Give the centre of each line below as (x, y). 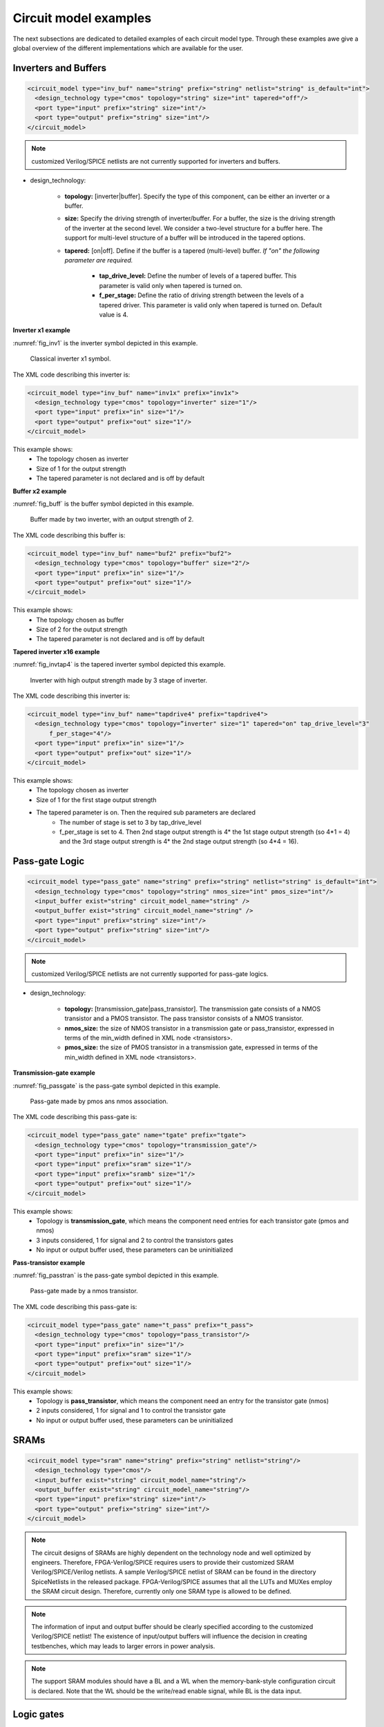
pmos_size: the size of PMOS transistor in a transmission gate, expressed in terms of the (191, 1047)
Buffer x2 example (40, 491)
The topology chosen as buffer (80, 620)
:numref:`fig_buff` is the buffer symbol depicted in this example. (103, 504)
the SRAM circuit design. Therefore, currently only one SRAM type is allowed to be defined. (161, 1592)
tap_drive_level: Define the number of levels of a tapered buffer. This (198, 276)
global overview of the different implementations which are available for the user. (128, 48)
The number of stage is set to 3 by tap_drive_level (131, 822)
